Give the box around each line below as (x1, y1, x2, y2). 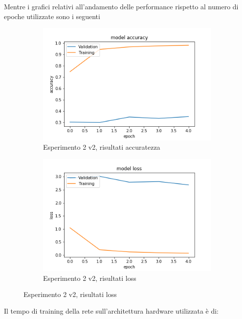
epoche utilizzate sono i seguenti (4, 11, 100, 21)
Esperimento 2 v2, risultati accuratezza (43, 142, 160, 152)
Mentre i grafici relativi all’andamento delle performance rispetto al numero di (4, 1, 239, 11)
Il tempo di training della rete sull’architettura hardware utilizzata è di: (4, 305, 219, 316)
